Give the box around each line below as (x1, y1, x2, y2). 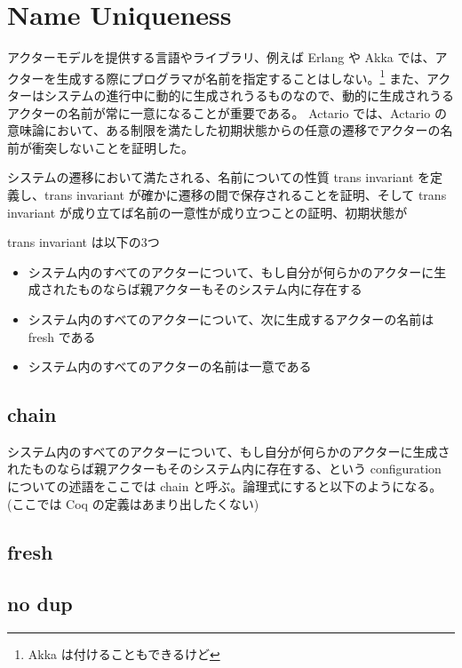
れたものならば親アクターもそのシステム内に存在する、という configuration (7, 459, 442, 478)
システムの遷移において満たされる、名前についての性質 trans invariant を (7, 168, 431, 187)
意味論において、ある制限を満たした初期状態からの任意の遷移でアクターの (7, 121, 441, 139)
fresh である (28, 327, 96, 346)
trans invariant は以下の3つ (7, 233, 160, 251)
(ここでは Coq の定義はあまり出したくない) (7, 494, 259, 513)
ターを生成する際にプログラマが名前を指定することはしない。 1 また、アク (19, 66, 451, 87)
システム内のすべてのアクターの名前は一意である (28, 357, 312, 376)
